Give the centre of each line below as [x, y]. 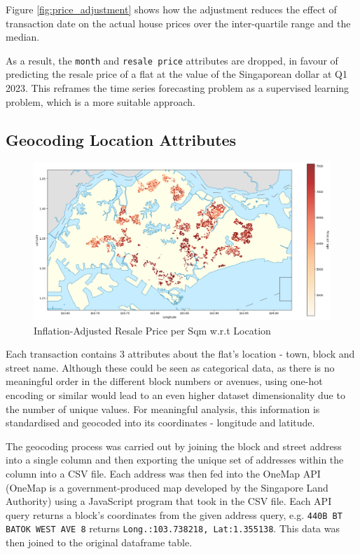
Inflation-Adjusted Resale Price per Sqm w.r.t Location [152, 330]
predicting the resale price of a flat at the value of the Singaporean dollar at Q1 [176, 74]
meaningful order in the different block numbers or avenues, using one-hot [164, 381]
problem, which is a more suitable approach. [101, 101]
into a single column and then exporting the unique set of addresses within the [175, 460]
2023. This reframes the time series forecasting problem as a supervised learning [178, 88]
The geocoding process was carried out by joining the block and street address [174, 446]
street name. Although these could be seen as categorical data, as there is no [170, 367]
